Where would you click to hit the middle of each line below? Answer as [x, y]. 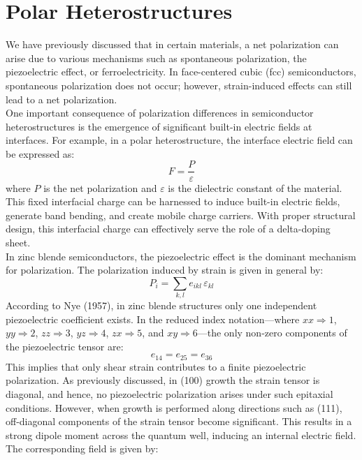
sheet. [18, 242]
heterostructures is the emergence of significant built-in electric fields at [159, 126]
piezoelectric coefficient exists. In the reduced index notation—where [153, 319]
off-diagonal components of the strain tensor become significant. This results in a [179, 421]
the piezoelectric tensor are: [65, 346]
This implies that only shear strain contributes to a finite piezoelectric [156, 366]
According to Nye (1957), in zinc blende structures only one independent [161, 305]
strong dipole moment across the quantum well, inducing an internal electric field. [181, 435]
